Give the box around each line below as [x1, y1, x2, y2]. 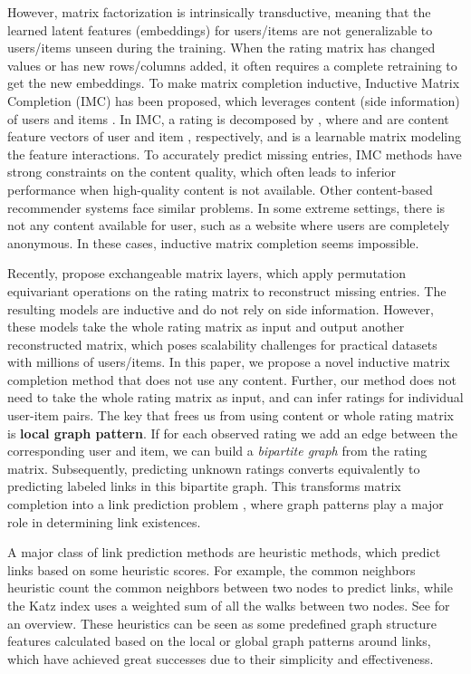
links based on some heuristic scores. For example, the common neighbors [7, 560, 416, 579]
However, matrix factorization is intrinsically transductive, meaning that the [7, 3, 431, 21]
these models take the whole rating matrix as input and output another [7, 317, 405, 336]
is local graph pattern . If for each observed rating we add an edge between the [7, 423, 457, 442]
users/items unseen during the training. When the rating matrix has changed [7, 38, 436, 57]
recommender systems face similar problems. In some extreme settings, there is [7, 197, 446, 217]
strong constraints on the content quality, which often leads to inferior [7, 162, 397, 181]
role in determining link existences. [7, 512, 201, 531]
